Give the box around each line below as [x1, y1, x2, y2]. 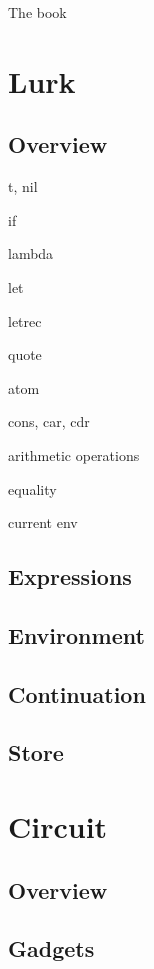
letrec [8, 310, 42, 331]
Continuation [8, 678, 146, 709]
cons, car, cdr [8, 411, 90, 432]
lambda [8, 243, 54, 264]
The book [8, 2, 67, 22]
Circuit [8, 806, 108, 847]
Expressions [8, 561, 132, 592]
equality [8, 478, 57, 499]
